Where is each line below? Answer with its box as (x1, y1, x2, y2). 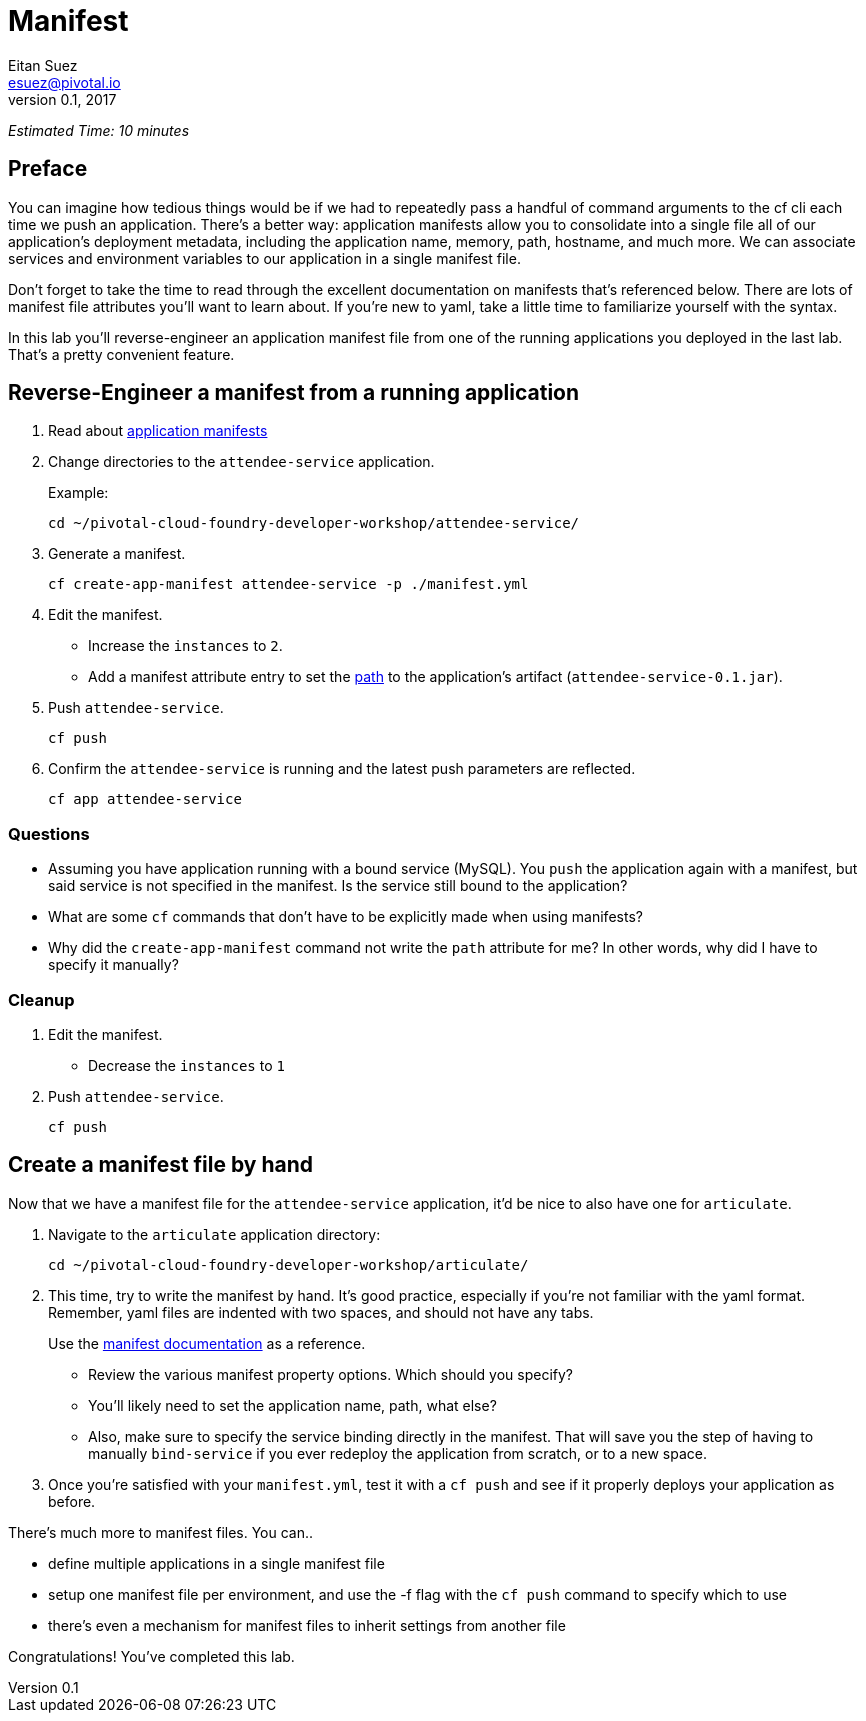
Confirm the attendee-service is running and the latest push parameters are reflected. (48, 760, 636, 778)
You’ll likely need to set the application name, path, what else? (88, 1396, 497, 1414)
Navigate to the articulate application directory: (48, 1225, 381, 1243)
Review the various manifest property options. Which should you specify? (88, 1365, 573, 1383)
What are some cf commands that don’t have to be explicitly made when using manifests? (48, 908, 643, 926)
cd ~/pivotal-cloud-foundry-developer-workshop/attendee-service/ (48, 515, 580, 532)
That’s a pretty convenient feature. (8, 345, 235, 363)
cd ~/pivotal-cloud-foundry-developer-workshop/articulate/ (48, 1256, 529, 1273)
